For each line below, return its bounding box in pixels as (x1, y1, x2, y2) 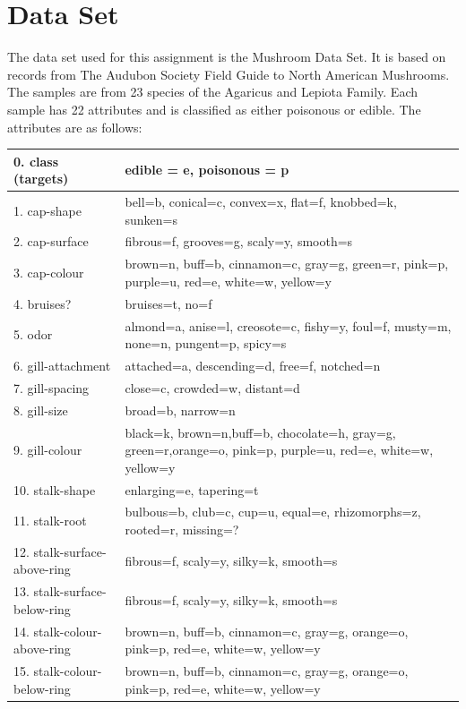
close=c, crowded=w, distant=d (125, 378, 300, 397)
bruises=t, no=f (125, 294, 212, 312)
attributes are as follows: (7, 117, 142, 136)
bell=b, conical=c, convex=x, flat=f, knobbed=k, (125, 192, 397, 211)
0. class (13, 151, 59, 170)
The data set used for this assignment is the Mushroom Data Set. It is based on (7, 47, 446, 66)
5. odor (13, 325, 53, 344)
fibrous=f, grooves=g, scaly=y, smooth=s (125, 232, 353, 251)
